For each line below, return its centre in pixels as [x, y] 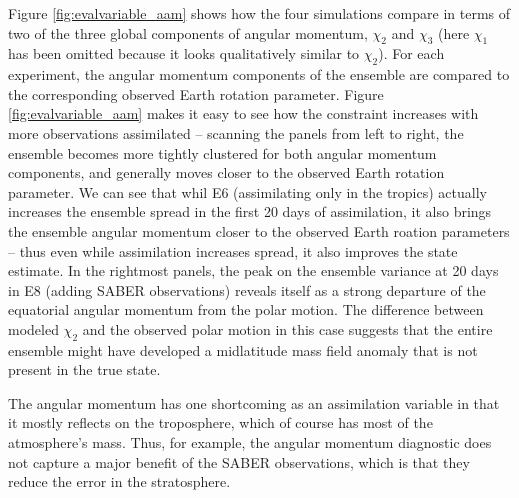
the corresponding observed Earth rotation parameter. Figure [196, 93]
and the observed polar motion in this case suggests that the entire [287, 328]
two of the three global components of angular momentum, [188, 32]
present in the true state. [84, 369]
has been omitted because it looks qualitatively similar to [184, 53]
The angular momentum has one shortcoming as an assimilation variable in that [254, 402]
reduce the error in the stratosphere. [119, 481]
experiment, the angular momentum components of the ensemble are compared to [259, 74]
